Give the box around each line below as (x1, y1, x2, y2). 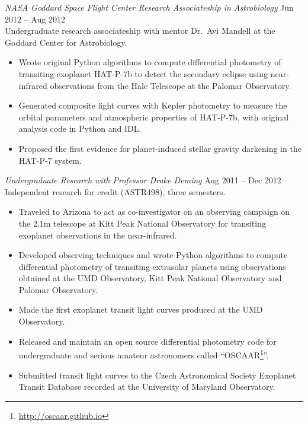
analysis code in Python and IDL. (18, 122, 142, 135)
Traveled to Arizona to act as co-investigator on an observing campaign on (18, 205, 290, 218)
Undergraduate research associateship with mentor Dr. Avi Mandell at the (5, 24, 275, 37)
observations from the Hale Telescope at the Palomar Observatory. (50, 79, 291, 91)
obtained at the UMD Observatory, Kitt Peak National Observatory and (18, 272, 282, 284)
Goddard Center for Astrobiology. (5, 36, 127, 48)
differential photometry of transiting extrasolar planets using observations (18, 260, 286, 272)
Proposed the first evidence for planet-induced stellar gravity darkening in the (18, 142, 301, 154)
